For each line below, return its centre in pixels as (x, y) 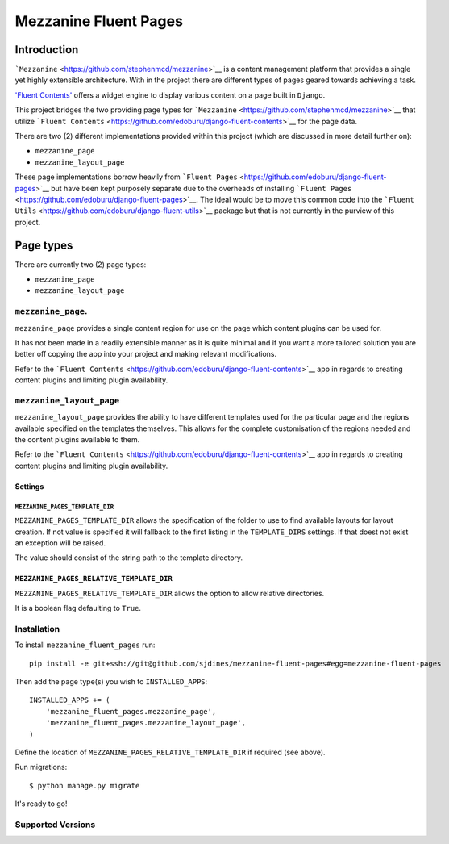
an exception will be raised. (60, 543)
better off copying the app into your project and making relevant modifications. (146, 354)
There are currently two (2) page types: (81, 264)
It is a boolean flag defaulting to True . (78, 608)
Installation (37, 629)
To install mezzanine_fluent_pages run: (85, 645)
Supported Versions (55, 825)
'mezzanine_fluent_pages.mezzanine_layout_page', (146, 723)
